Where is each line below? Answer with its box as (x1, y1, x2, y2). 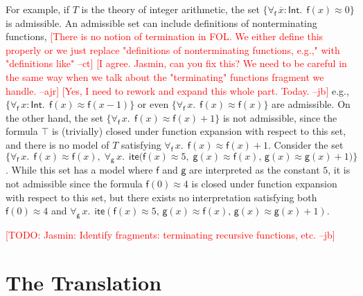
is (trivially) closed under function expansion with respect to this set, (51, 124, 346, 138)
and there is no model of (6, 137, 109, 151)
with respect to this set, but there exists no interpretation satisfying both (6, 189, 317, 204)
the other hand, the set (6, 110, 103, 124)
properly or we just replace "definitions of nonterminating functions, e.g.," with (6, 42, 340, 57)
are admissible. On (272, 97, 351, 111)
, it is (328, 163, 351, 177)
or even (137, 97, 169, 111)
